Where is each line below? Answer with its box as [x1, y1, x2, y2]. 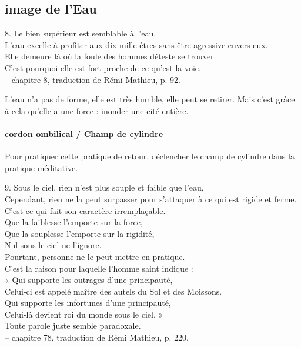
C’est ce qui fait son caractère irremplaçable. [5, 204, 166, 216]
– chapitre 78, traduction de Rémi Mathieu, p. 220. [5, 331, 189, 343]
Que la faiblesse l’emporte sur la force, [5, 216, 143, 228]
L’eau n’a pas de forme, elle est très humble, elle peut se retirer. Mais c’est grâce [5, 93, 295, 105]
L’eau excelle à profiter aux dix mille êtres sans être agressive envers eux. [5, 38, 268, 51]
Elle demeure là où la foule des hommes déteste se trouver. [5, 50, 216, 62]
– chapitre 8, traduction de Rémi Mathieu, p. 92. [5, 73, 180, 85]
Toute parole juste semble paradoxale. [5, 319, 141, 332]
